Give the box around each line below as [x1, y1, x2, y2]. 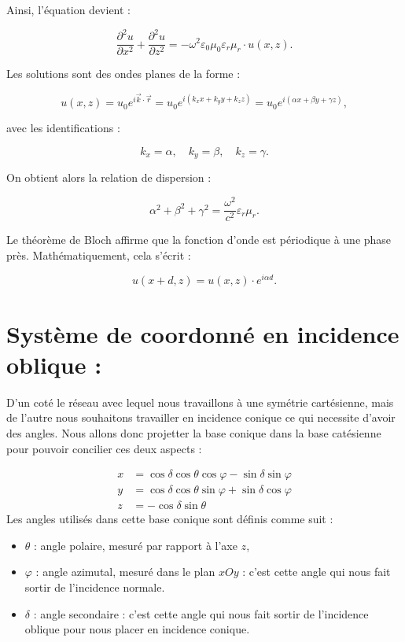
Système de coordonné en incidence [6, 317, 399, 349]
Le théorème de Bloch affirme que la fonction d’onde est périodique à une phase [6, 231, 392, 248]
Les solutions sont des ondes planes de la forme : [6, 65, 241, 82]
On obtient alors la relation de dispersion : [6, 169, 212, 186]
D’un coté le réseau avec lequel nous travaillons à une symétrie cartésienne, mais [6, 393, 394, 410]
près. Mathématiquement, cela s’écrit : [6, 246, 191, 263]
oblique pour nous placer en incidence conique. [24, 621, 250, 637]
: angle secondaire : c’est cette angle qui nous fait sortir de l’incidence [33, 605, 369, 622]
